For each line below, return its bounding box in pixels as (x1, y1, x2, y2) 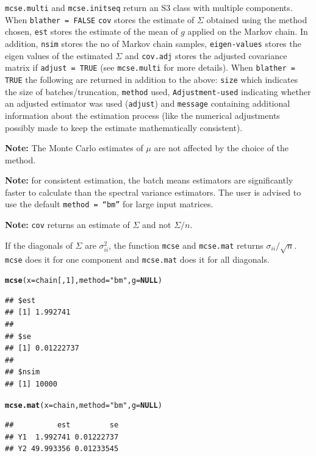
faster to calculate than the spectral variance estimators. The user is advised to (5, 185, 301, 198)
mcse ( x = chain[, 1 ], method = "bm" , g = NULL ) (5, 276, 162, 285)
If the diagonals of (5, 238, 73, 251)
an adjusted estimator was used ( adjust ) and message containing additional (5, 97, 290, 110)
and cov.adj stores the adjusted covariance (124, 49, 287, 62)
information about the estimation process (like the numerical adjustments (5, 109, 280, 121)
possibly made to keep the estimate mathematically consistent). (5, 121, 243, 134)
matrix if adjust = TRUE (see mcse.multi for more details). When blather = (5, 61, 295, 74)
